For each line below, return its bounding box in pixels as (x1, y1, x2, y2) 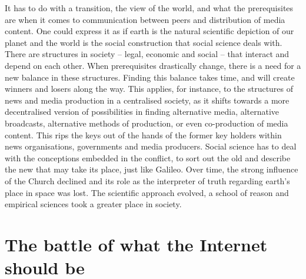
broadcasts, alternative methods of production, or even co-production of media (5, 117, 288, 129)
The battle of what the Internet (5, 232, 268, 256)
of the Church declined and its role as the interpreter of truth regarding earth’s (5, 174, 290, 187)
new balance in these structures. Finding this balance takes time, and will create (5, 71, 295, 83)
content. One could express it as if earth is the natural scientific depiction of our (5, 25, 294, 37)
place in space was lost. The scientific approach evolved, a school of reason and (5, 186, 289, 198)
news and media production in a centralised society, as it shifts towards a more (5, 94, 290, 106)
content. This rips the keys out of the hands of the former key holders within (5, 128, 282, 141)
